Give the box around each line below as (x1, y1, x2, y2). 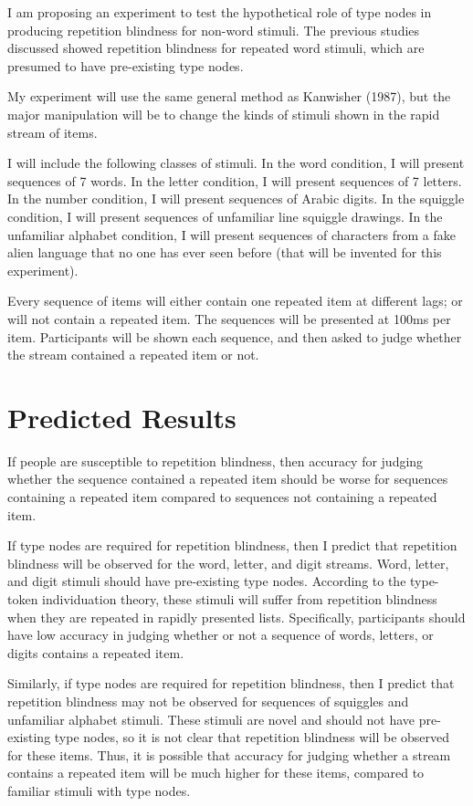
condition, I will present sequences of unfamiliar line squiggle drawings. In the (7, 206, 443, 225)
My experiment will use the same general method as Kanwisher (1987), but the (7, 87, 451, 106)
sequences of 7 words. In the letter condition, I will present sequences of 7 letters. (7, 171, 462, 190)
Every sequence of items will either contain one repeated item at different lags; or (7, 291, 463, 310)
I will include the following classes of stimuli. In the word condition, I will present (7, 153, 465, 173)
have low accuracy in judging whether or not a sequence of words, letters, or (7, 625, 434, 644)
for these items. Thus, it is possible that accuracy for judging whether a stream (7, 745, 451, 764)
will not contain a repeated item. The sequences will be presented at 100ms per (7, 309, 451, 328)
